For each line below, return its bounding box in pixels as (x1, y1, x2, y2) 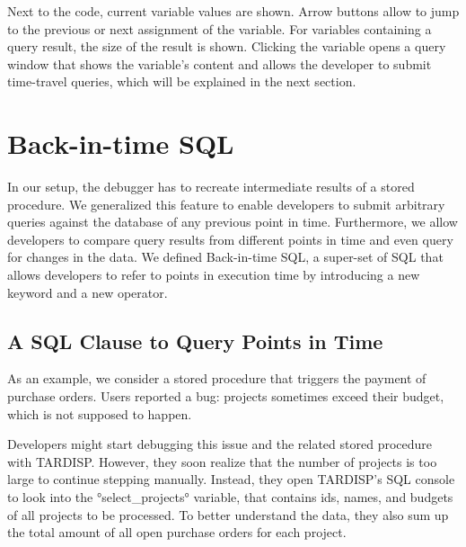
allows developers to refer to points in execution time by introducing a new (7, 265, 420, 284)
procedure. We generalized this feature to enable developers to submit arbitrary (7, 194, 445, 213)
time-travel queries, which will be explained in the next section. (7, 72, 356, 91)
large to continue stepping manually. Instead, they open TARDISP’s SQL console (7, 470, 455, 489)
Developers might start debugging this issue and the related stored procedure (7, 435, 433, 453)
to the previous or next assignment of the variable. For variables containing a (7, 19, 432, 38)
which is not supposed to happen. (7, 404, 192, 423)
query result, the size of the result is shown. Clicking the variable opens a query (7, 37, 446, 56)
